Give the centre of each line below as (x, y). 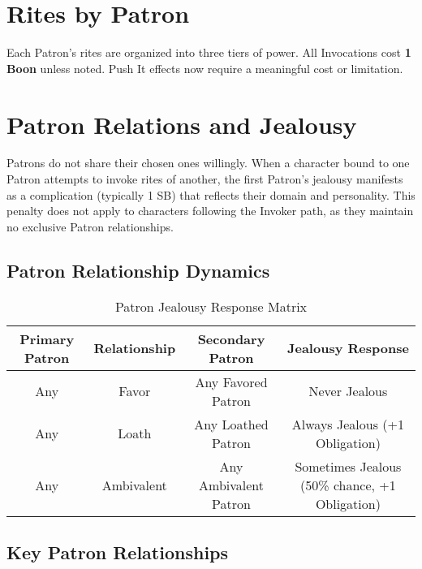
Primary (47, 338)
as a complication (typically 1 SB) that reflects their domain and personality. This (211, 194)
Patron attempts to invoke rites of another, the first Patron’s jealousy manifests (205, 179)
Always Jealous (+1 (348, 424)
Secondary (231, 338)
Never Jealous (348, 391)
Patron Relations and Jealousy (182, 124)
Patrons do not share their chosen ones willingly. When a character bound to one (208, 163)
